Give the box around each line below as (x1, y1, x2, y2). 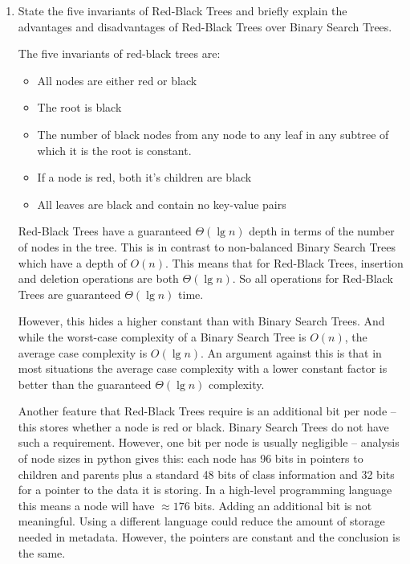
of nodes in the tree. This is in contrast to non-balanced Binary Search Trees (18, 238, 396, 255)
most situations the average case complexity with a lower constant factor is (18, 360, 388, 377)
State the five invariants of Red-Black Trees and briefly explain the (18, 2, 347, 18)
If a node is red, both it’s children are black (37, 169, 252, 186)
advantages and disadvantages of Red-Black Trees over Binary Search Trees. (18, 18, 392, 35)
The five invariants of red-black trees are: (18, 45, 221, 62)
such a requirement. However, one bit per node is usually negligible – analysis (18, 434, 400, 451)
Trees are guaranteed (18, 285, 121, 302)
